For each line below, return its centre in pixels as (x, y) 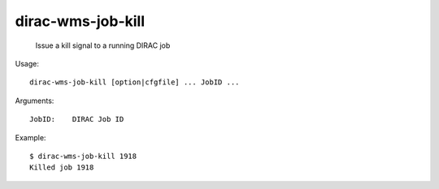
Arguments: (35, 101)
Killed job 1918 (62, 168)
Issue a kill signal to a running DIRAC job (103, 45)
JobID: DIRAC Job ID (77, 119)
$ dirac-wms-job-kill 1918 (83, 156)
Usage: (27, 63)
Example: (30, 137)
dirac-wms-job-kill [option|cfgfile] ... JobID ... (135, 82)
